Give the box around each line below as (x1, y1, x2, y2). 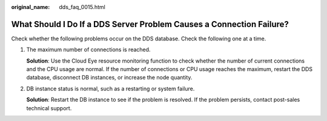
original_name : (11, 4, 50, 10)
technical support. (26, 104, 72, 111)
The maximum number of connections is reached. (26, 46, 151, 54)
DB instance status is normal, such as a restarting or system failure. (26, 85, 195, 92)
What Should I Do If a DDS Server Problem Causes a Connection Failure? (11, 19, 289, 29)
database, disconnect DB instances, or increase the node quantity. (26, 74, 193, 81)
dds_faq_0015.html (59, 4, 105, 10)
